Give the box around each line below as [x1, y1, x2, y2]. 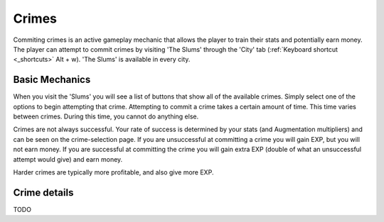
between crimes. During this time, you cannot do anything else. [13, 112, 199, 121]
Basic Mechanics [13, 74, 91, 86]
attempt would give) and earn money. [13, 155, 123, 163]
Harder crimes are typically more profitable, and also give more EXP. [13, 167, 214, 177]
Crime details [13, 187, 74, 199]
